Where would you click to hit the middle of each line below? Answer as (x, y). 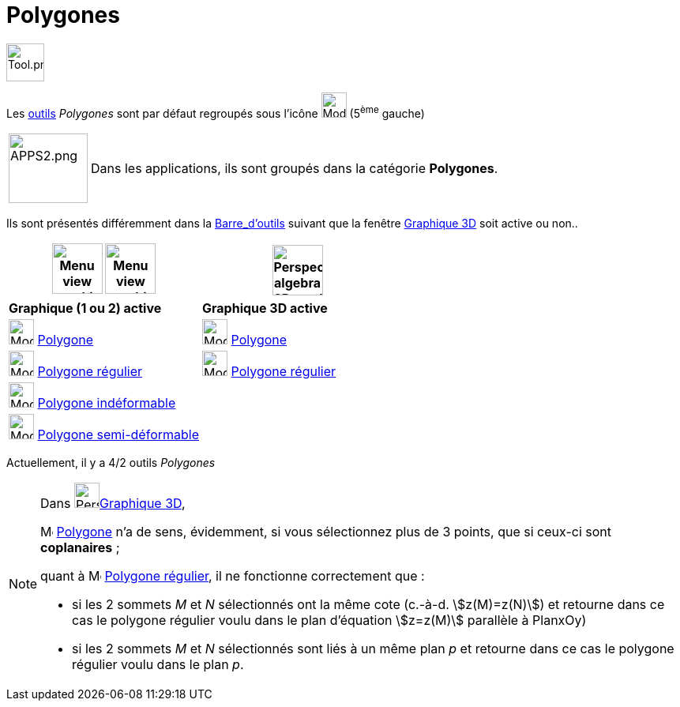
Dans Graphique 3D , (113, 503)
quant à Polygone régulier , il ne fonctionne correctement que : (233, 575)
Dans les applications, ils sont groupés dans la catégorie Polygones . (295, 168)
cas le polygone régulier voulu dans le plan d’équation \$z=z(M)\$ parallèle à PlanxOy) (329, 620)
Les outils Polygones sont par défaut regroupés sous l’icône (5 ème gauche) (216, 112)
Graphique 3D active (265, 308)
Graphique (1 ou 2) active (85, 308)
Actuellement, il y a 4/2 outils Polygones (111, 462)
